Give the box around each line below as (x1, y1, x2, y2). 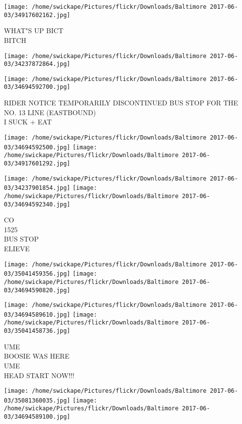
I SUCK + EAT (4, 117, 52, 127)
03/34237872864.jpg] (4, 61, 71, 68)
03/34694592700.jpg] (4, 83, 71, 91)
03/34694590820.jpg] (4, 286, 71, 294)
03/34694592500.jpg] (4, 143, 71, 151)
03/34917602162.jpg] (4, 11, 71, 19)
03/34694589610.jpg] (4, 311, 71, 318)
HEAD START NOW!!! (4, 370, 75, 380)
